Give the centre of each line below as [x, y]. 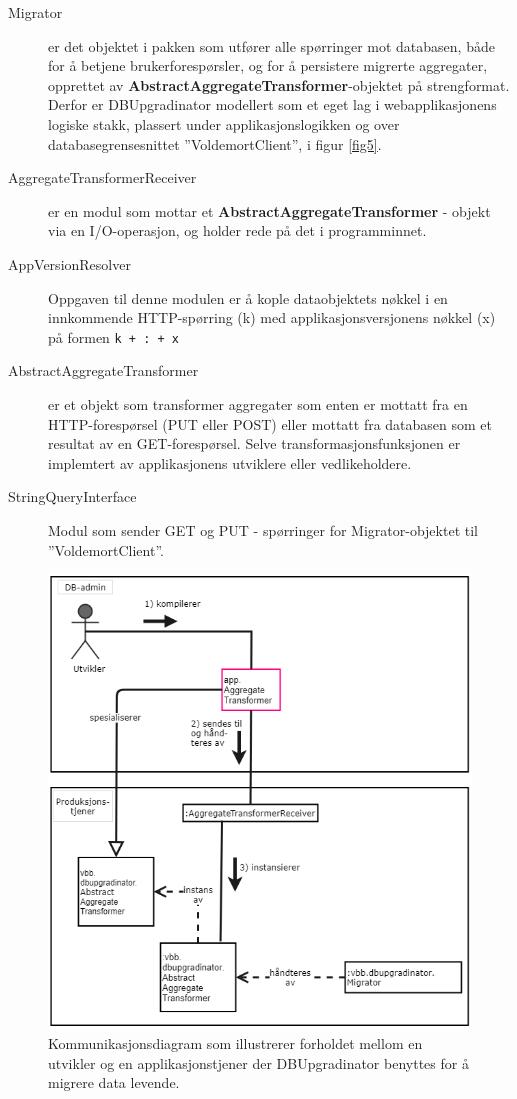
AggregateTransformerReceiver [102, 177]
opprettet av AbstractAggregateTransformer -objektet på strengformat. [279, 84]
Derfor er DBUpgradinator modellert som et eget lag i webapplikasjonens [272, 104]
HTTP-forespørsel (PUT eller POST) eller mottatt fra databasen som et [270, 423]
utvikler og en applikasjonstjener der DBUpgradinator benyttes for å [258, 1062]
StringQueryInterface [72, 496]
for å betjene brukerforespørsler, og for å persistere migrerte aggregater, [268, 65]
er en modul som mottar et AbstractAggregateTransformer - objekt [269, 210]
